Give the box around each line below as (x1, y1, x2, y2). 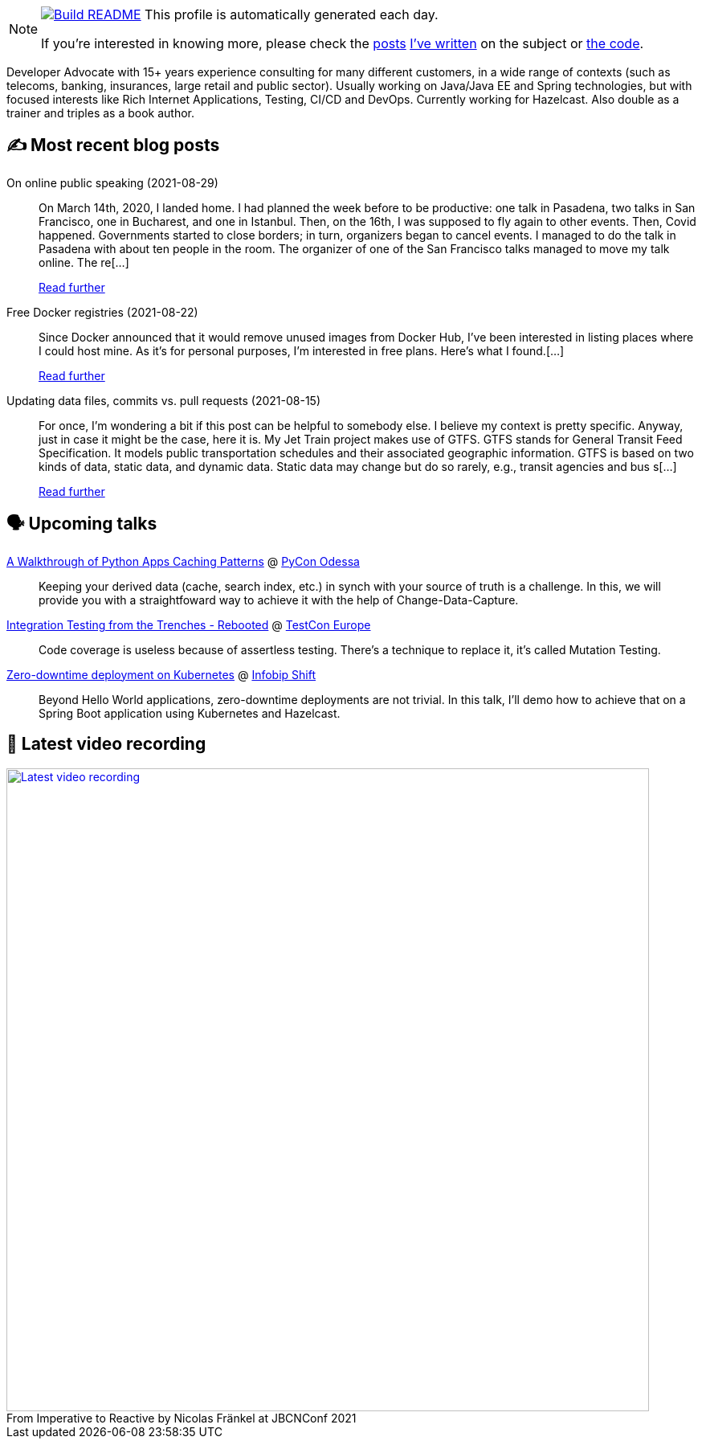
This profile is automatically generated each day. (145, 6, 439, 23)
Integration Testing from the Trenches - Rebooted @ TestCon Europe (6, 617, 371, 632)
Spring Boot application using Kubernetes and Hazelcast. (39, 706, 341, 720)
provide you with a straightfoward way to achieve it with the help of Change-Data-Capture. (39, 592, 519, 607)
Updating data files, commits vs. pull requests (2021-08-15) (6, 393, 320, 407)
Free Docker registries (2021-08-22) (6, 305, 198, 319)
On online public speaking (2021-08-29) (6, 175, 218, 190)
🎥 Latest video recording (6, 734, 206, 755)
